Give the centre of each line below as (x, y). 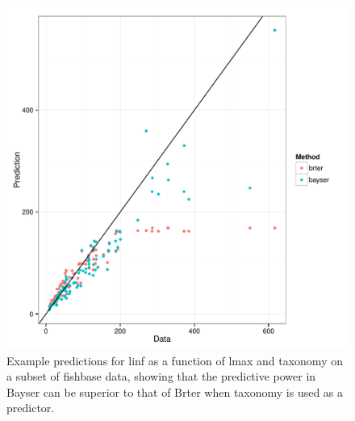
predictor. (31, 408)
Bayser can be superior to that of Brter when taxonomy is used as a (175, 392)
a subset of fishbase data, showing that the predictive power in (161, 376)
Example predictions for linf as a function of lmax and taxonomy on (175, 360)
